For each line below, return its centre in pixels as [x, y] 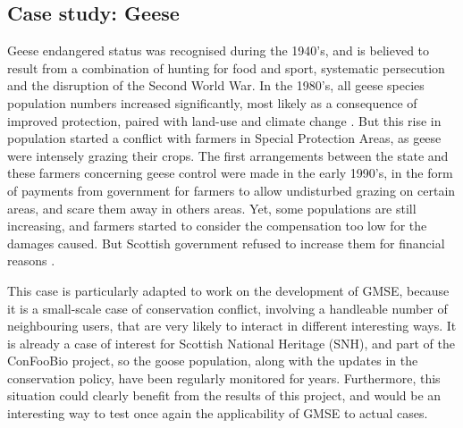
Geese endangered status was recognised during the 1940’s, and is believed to [219, 50]
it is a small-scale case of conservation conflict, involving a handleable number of [227, 308]
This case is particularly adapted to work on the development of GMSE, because [228, 290]
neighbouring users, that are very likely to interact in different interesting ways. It [232, 326]
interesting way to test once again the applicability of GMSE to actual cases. [218, 413]
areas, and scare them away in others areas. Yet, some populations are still [212, 208]
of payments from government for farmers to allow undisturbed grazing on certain [231, 190]
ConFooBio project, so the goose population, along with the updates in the [213, 361]
